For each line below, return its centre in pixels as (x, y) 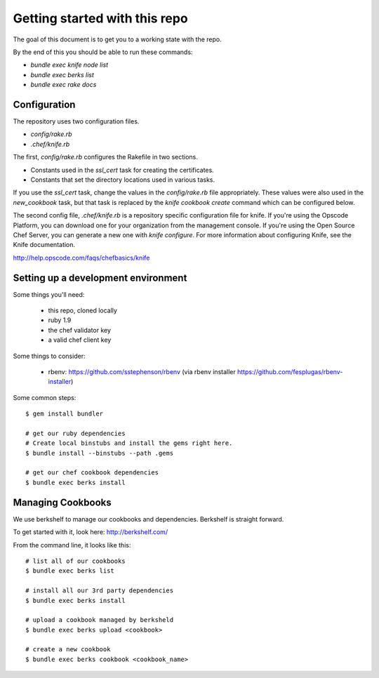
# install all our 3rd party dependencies (100, 591)
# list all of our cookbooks (75, 561)
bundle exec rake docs (64, 85)
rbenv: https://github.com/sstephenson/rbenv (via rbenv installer (142, 371)
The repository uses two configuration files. (76, 121)
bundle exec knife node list (69, 65)
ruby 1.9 (60, 320)
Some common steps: (45, 397)
